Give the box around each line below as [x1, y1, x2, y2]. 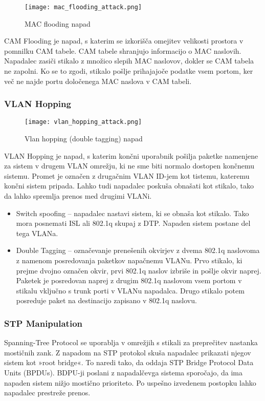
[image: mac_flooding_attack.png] [25, 4, 142, 11]
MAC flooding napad [25, 18, 91, 29]
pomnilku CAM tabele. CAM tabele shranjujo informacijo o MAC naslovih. [4, 45, 241, 56]
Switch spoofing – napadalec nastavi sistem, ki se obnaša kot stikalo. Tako [16, 207, 249, 218]
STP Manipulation [4, 316, 83, 329]
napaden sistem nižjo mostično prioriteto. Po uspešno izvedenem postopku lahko [4, 377, 256, 388]
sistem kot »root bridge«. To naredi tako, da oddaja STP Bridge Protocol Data [4, 357, 254, 368]
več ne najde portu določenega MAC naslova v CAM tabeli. [4, 75, 192, 86]
